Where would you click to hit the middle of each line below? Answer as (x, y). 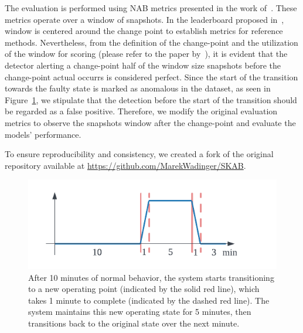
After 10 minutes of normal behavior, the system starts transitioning (151, 277)
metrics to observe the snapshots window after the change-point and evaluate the (150, 122)
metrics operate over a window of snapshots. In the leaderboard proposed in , (144, 19)
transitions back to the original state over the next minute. (134, 323)
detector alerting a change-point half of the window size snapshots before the (143, 65)
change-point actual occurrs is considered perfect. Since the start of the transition (151, 77)
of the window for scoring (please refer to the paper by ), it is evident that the (146, 54)
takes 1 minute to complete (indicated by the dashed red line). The (149, 300)
